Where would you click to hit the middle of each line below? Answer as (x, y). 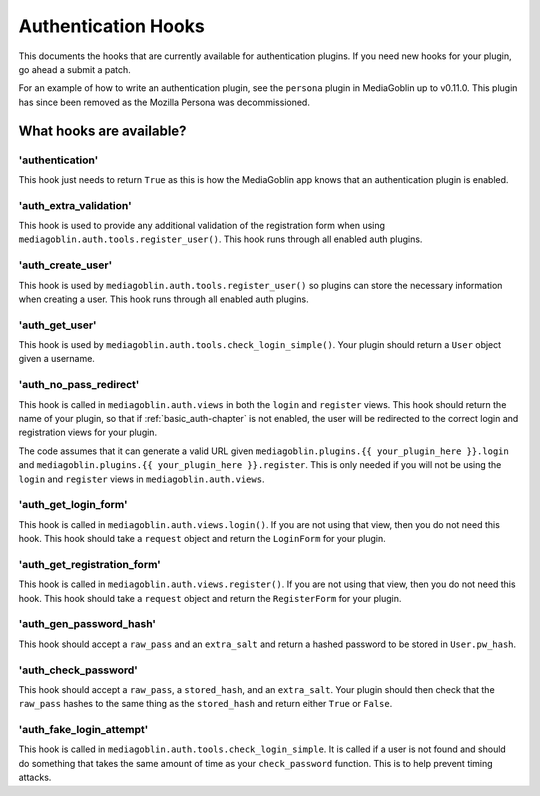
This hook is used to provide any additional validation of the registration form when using (201, 226)
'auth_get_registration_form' (90, 564)
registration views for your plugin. (88, 432)
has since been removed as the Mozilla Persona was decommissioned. (164, 102)
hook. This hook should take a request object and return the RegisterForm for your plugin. (210, 598)
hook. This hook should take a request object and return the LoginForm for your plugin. (202, 539)
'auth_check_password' (78, 670)
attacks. (35, 777)
